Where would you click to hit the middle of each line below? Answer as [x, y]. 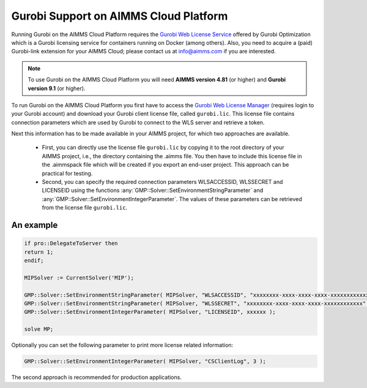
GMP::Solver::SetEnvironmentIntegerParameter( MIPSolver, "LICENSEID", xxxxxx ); [150, 312]
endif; [34, 260]
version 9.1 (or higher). [57, 88]
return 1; [39, 252]
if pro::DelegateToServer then [71, 243]
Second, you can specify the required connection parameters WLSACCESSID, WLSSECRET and [162, 182]
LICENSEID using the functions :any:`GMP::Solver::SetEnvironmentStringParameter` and [153, 191]
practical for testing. [67, 173]
